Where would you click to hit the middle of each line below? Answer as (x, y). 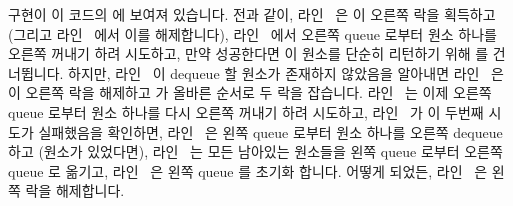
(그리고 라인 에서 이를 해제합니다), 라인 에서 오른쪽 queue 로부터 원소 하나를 (252, 33)
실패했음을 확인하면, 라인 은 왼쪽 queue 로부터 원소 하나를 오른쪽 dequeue (270, 131)
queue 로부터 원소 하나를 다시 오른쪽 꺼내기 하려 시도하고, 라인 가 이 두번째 (246, 111)
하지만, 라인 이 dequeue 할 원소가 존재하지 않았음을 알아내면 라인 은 (286, 72)
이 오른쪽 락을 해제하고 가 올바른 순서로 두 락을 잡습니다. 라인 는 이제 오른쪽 (250, 92)
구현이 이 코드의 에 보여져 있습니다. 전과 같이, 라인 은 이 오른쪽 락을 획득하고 (252, 14)
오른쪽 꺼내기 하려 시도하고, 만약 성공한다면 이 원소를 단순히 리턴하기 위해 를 (248, 53)
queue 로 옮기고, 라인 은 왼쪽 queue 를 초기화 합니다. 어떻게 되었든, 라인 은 (248, 170)
